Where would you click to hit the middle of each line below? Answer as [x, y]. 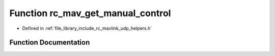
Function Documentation [50, 43]
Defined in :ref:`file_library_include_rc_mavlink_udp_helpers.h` [87, 28]
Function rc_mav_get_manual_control [90, 13]
